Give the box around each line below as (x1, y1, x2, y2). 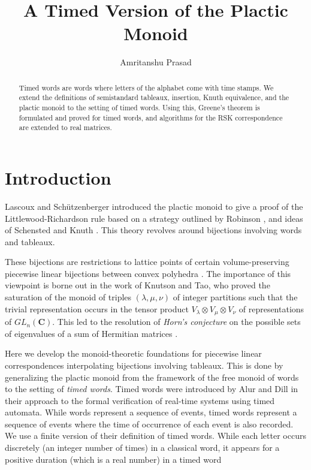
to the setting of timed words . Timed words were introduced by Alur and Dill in (5, 382, 298, 395)
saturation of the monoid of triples (5, 291, 132, 303)
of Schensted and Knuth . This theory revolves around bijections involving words (5, 224, 302, 236)
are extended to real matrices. (19, 122, 112, 132)
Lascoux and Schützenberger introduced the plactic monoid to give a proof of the (5, 200, 303, 212)
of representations (238, 302, 304, 315)
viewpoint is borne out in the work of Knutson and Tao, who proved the (5, 279, 270, 291)
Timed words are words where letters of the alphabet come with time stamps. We (19, 82, 274, 92)
